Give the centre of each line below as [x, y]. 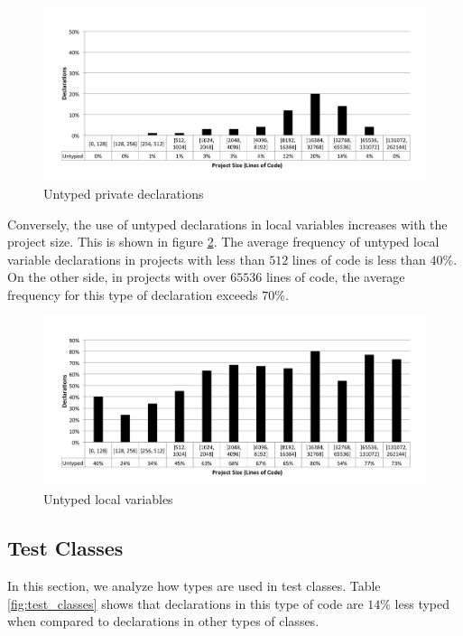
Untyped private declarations [124, 193]
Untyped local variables [108, 499]
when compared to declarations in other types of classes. [163, 621]
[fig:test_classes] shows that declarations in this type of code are [185, 603]
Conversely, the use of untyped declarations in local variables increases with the [227, 224]
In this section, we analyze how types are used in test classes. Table [194, 586]
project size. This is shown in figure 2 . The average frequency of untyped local [223, 242]
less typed [422, 603]
